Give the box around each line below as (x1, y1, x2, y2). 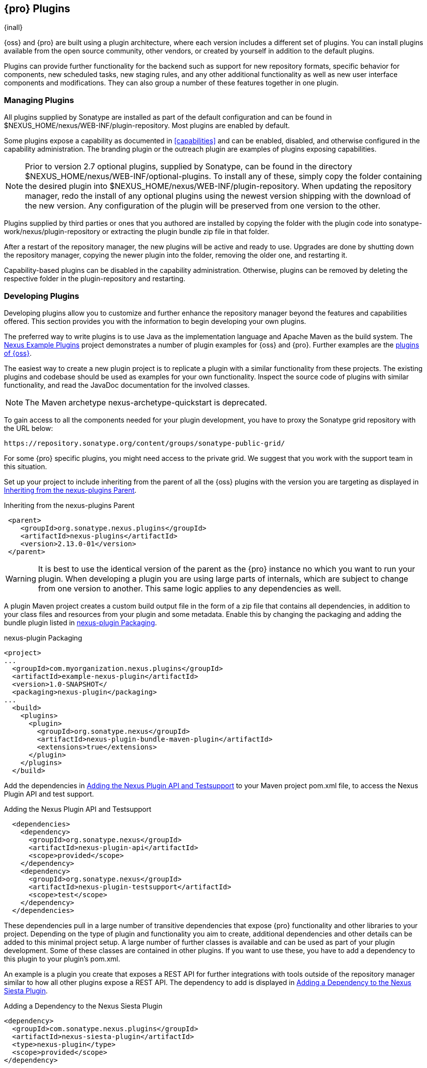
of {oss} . (4, 348, 32, 357)
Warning (5, 573, 36, 584)
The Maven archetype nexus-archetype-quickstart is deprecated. (25, 397, 267, 407)
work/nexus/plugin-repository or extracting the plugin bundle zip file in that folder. (4, 227, 269, 236)
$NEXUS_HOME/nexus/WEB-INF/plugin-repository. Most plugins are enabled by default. (4, 121, 290, 130)
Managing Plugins (4, 95, 74, 105)
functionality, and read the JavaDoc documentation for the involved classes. (4, 380, 250, 389)
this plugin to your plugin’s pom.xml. (4, 954, 120, 963)
